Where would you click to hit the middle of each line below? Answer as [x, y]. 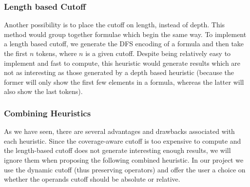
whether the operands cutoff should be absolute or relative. [92, 179]
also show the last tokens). [43, 91]
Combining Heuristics [48, 113]
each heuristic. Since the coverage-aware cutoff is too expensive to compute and [123, 140]
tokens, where [57, 53]
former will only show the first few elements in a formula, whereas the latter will [124, 82]
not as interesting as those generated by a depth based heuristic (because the [119, 72]
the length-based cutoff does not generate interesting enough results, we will [117, 150]
